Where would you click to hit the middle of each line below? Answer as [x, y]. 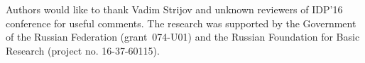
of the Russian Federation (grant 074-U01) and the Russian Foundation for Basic [183, 37]
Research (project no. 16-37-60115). [83, 50]
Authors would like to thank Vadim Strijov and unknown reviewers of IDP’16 [174, 9]
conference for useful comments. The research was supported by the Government [181, 23]
